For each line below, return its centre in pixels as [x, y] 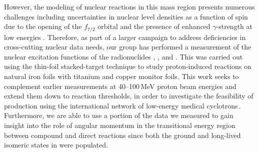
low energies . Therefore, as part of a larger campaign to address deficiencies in [125, 37]
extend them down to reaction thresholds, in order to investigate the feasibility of [129, 96]
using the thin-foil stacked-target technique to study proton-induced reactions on [128, 66]
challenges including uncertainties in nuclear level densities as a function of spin [126, 16]
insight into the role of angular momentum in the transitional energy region [120, 125]
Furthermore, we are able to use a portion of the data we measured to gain [119, 115]
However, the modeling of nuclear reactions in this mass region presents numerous [129, 6]
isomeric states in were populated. [56, 145]
